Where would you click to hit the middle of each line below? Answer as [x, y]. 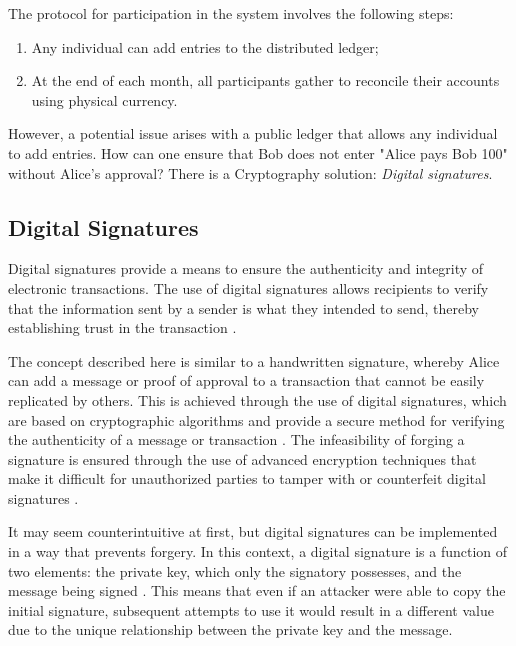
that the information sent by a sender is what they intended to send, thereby [243, 307]
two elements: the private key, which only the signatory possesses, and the [235, 570]
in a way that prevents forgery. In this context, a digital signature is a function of [258, 551]
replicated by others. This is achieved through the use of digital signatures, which [257, 399]
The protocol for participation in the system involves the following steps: [231, 13]
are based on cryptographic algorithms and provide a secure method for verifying [256, 419]
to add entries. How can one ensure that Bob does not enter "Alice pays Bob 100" [258, 152]
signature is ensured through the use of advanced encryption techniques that [242, 458]
